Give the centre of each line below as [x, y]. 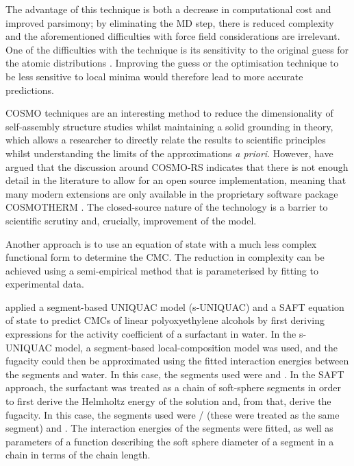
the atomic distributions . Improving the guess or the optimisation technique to [172, 63]
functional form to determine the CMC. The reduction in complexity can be [165, 257]
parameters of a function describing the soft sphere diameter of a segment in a [170, 441]
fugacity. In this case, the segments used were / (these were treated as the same [173, 414]
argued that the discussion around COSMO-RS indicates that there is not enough [177, 166]
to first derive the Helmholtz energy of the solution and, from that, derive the [168, 401]
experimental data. [45, 284]
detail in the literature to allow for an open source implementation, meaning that [176, 180]
